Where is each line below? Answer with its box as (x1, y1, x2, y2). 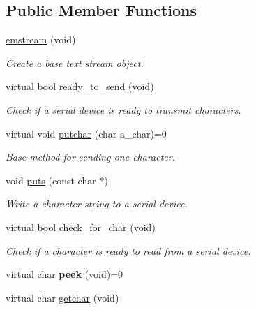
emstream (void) (6, 32, 76, 47)
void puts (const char (6, 172, 96, 187)
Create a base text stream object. (6, 55, 144, 70)
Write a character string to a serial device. (6, 196, 188, 211)
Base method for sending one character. (6, 149, 175, 164)
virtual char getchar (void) (6, 290, 119, 304)
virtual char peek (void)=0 (6, 267, 123, 281)
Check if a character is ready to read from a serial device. (6, 243, 251, 258)
